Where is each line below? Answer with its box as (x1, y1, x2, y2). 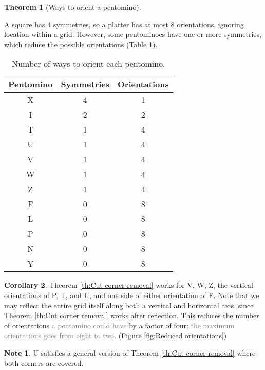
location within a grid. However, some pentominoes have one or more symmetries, (4, 29, 261, 40)
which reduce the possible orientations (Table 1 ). (4, 39, 158, 49)
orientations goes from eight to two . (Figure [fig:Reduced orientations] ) (4, 330, 227, 341)
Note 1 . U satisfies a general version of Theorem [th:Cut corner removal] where (4, 347, 256, 358)
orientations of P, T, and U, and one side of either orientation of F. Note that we (4, 289, 259, 300)
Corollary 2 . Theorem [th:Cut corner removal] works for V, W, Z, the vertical (4, 280, 253, 290)
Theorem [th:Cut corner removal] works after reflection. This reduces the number (4, 310, 259, 321)
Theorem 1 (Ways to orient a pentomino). (4, 2, 141, 12)
